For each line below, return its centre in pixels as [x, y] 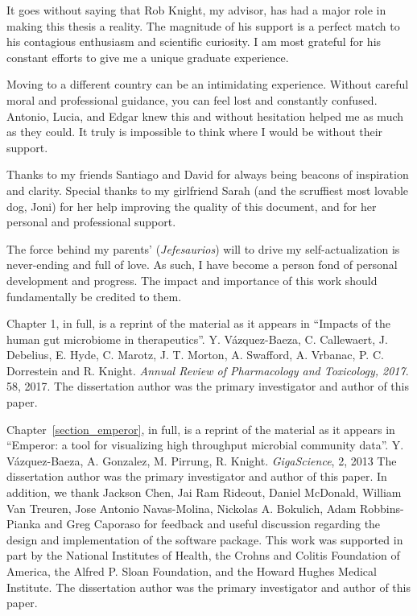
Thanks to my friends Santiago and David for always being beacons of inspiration [208, 174]
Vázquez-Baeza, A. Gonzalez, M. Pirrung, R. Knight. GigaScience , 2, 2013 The [202, 460]
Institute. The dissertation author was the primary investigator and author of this [209, 587]
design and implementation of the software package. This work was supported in [205, 539]
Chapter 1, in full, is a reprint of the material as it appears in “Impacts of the [198, 323]
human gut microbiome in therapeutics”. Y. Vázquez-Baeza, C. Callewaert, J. [197, 339]
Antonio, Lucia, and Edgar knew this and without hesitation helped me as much [205, 116]
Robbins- [382, 508]
